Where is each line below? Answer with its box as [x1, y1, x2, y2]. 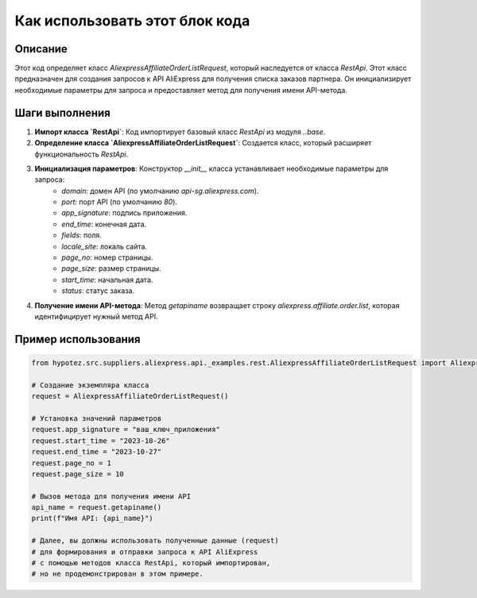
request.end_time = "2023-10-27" [31, 447, 162, 457]
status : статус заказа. [61, 286, 135, 295]
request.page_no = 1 [31, 458, 111, 468]
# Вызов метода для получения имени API [31, 492, 191, 500]
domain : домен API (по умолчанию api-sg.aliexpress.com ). [61, 186, 259, 195]
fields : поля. [61, 230, 103, 240]
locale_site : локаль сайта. [61, 241, 147, 251]
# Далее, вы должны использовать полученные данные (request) [31, 536, 279, 546]
